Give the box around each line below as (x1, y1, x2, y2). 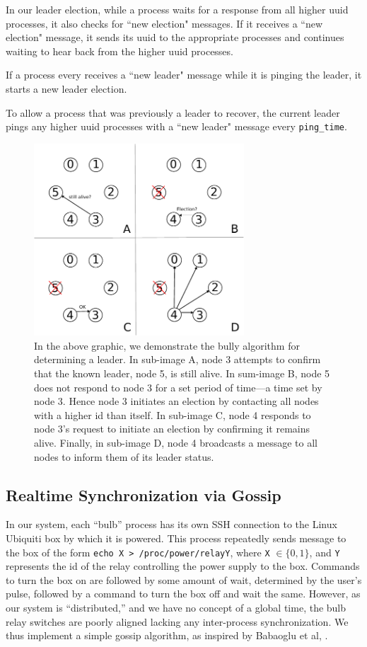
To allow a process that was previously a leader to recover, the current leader (6, 105, 340, 120)
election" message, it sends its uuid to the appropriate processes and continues (6, 30, 344, 45)
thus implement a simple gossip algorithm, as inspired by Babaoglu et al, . (6, 628, 328, 643)
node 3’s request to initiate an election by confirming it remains (34, 421, 310, 436)
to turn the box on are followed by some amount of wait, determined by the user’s (6, 572, 362, 587)
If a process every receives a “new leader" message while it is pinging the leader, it (6, 67, 362, 82)
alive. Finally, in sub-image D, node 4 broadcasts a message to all (34, 435, 318, 450)
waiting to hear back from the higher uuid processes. (6, 43, 233, 58)
